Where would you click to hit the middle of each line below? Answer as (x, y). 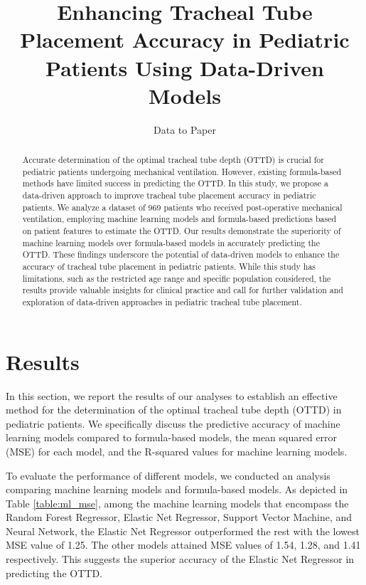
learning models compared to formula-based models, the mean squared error (172, 437)
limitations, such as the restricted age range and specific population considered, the (177, 278)
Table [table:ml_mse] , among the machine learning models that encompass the (177, 503)
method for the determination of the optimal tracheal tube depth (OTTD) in (174, 410)
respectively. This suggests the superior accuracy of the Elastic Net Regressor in (180, 559)
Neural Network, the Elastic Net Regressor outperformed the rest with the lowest (183, 531)
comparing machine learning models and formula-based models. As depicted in (177, 489)
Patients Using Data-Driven (185, 67)
